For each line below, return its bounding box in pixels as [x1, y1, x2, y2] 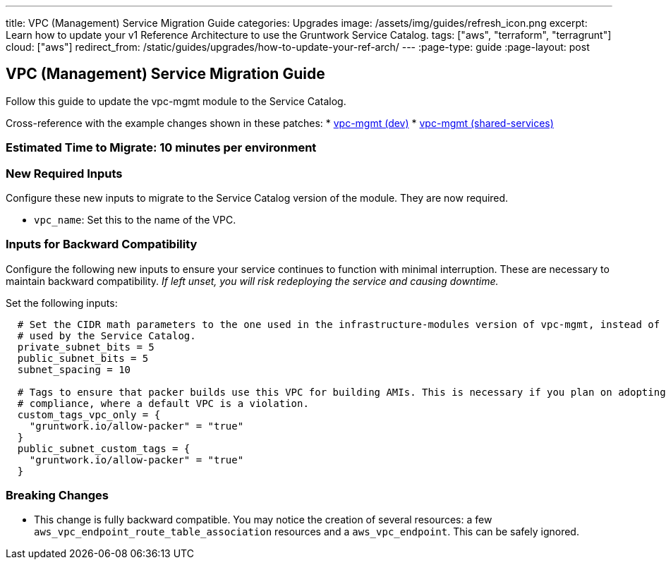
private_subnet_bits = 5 [17, 341, 155, 353]
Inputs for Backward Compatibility [6, 237, 198, 252]
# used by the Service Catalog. [17, 329, 196, 341]
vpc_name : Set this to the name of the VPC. [34, 213, 236, 226]
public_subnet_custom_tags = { [17, 442, 190, 454]
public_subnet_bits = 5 [17, 352, 149, 364]
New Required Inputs [6, 166, 123, 181]
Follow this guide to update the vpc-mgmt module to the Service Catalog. [6, 95, 346, 107]
